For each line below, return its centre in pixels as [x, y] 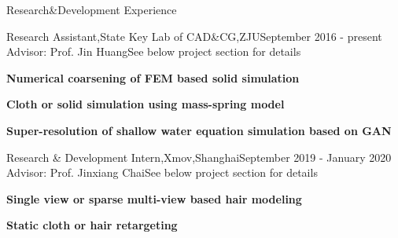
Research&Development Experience [92, 9]
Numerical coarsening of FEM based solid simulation [153, 77]
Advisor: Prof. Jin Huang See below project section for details [154, 51]
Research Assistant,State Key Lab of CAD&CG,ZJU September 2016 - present [194, 36]
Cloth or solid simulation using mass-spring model [146, 104]
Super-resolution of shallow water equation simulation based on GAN [199, 130]
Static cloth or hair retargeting [92, 225]
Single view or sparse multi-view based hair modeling [154, 198]
